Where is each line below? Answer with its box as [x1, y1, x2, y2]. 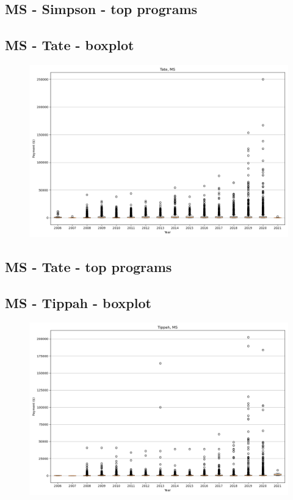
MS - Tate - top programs [5, 257, 172, 276]
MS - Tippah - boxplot [5, 293, 151, 312]
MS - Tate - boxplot [5, 35, 134, 54]
